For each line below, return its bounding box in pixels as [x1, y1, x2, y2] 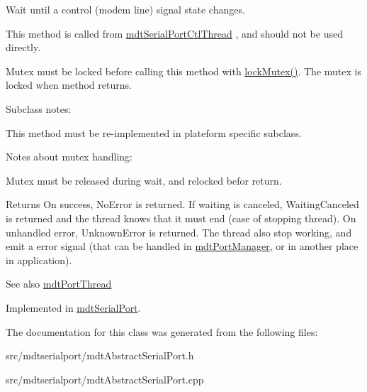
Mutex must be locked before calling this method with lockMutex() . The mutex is [6, 63, 361, 78]
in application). [6, 252, 72, 267]
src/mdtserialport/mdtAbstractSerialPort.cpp [6, 371, 204, 386]
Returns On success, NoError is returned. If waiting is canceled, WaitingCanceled [6, 197, 359, 212]
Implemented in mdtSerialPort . [6, 300, 141, 315]
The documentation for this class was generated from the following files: [6, 324, 318, 339]
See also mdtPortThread [6, 276, 112, 291]
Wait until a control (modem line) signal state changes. [6, 2, 245, 16]
